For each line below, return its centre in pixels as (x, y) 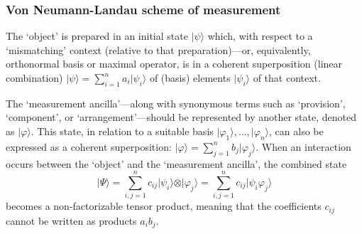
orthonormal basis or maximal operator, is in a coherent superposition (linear (174, 64)
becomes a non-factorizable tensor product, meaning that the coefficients (164, 206)
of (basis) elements (190, 78)
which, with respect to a (260, 36)
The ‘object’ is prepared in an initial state (97, 36)
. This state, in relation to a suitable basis (122, 131)
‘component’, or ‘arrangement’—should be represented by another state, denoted (181, 117)
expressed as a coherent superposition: (89, 146)
